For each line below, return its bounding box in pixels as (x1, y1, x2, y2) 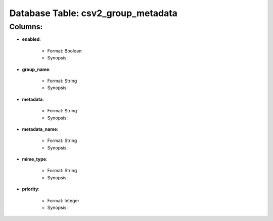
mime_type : (22, 156, 48, 162)
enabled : (22, 36, 41, 42)
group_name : (22, 66, 51, 72)
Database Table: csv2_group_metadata (9, 8, 178, 19)
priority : (22, 186, 40, 192)
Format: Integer (47, 197, 79, 203)
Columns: (9, 22, 43, 31)
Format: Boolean (47, 48, 82, 54)
